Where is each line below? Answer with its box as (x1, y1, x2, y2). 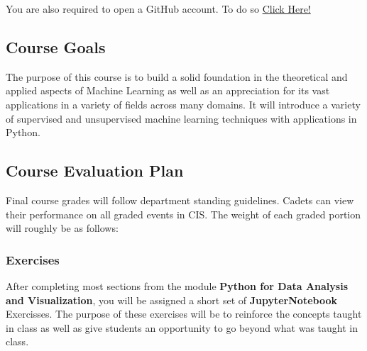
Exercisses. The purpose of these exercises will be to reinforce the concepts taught (6, 306, 362, 321)
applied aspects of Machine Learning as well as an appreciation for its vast (6, 83, 330, 98)
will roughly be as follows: (6, 221, 119, 235)
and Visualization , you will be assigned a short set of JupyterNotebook (6, 292, 337, 307)
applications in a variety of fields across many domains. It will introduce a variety (6, 96, 361, 111)
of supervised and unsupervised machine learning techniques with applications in (6, 111, 357, 126)
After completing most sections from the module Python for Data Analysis (6, 278, 349, 293)
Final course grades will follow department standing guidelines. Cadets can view (6, 192, 354, 207)
